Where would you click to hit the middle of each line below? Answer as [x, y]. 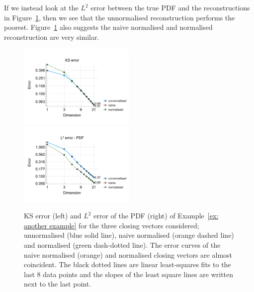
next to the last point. [58, 284]
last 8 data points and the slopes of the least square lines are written [129, 274]
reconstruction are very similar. [52, 37]
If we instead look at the [41, 7]
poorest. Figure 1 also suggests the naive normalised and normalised [108, 27]
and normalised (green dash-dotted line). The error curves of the [122, 245]
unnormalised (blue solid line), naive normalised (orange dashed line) [129, 235]
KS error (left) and [53, 216]
